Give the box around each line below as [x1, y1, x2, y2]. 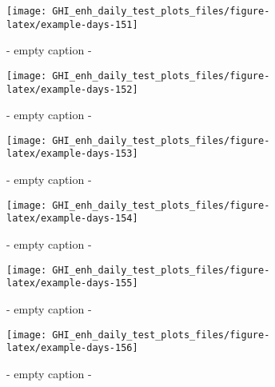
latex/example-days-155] [6, 277, 138, 289]
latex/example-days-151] [6, 18, 138, 30]
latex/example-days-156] [6, 342, 138, 354]
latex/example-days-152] [6, 83, 138, 95]
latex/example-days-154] [6, 213, 138, 225]
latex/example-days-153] [6, 148, 138, 160]
